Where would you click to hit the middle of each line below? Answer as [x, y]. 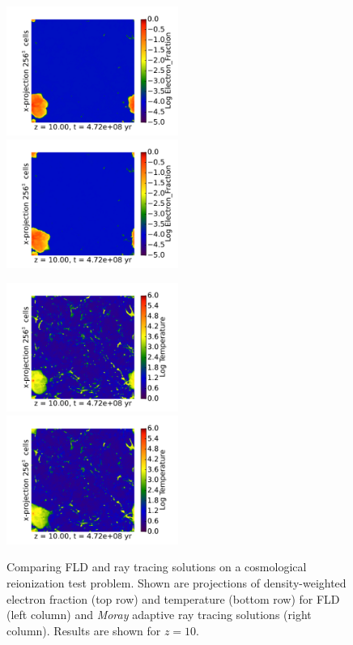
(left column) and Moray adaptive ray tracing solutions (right [159, 615]
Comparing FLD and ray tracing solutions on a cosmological [157, 567]
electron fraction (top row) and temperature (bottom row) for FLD [173, 598]
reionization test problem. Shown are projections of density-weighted [176, 582]
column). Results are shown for [84, 630]
